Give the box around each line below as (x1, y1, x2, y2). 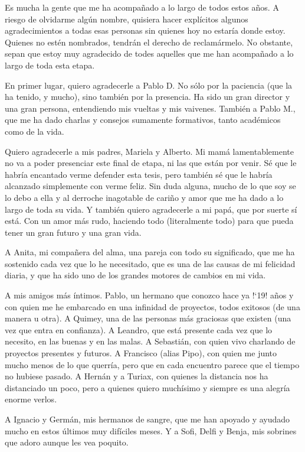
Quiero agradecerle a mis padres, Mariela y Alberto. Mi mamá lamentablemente (5, 145, 294, 157)
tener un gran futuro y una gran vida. (5, 226, 142, 238)
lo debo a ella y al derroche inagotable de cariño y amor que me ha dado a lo (5, 191, 284, 203)
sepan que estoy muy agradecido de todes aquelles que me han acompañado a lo (5, 47, 294, 60)
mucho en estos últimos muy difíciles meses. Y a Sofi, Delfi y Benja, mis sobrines (5, 424, 297, 437)
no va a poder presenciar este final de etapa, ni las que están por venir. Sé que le (5, 157, 297, 169)
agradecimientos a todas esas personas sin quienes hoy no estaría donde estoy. (5, 24, 286, 37)
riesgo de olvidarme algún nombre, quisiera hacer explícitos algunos (5, 12, 248, 25)
